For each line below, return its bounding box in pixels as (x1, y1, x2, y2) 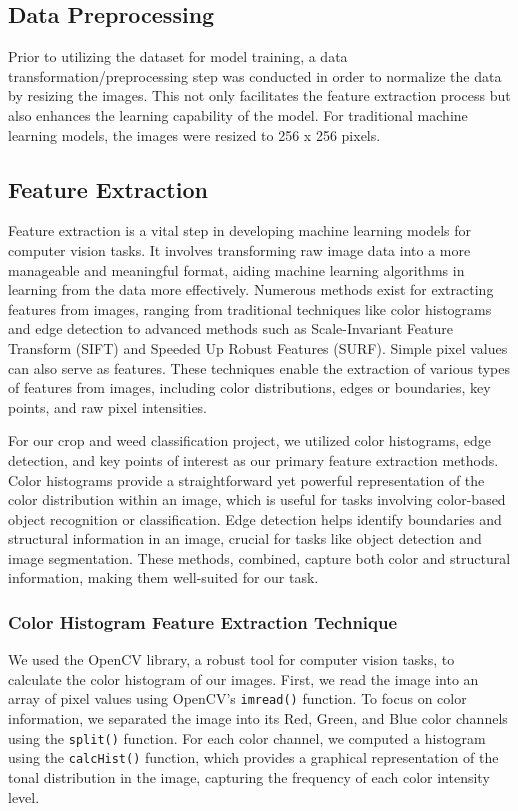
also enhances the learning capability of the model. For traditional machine (8, 104, 468, 125)
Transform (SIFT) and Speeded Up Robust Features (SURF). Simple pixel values (8, 337, 508, 358)
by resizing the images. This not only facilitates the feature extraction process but (8, 85, 511, 106)
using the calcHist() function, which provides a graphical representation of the (8, 747, 499, 768)
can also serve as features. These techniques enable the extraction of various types (8, 357, 510, 378)
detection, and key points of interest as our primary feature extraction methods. (8, 449, 499, 470)
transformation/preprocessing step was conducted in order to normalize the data (8, 65, 502, 86)
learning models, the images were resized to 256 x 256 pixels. (8, 124, 381, 145)
